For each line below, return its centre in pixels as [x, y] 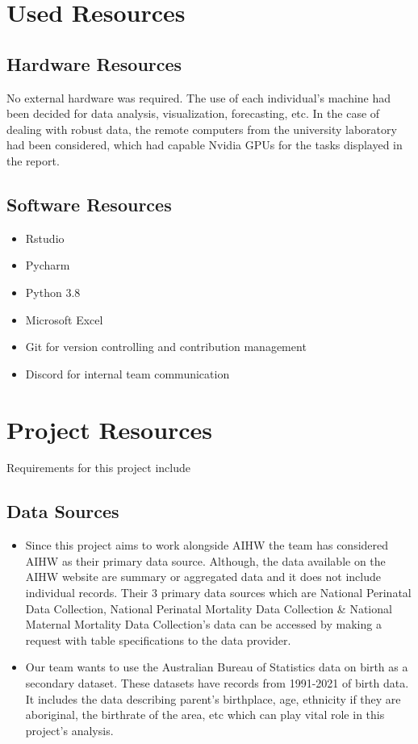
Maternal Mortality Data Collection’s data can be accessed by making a [203, 624]
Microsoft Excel [64, 319]
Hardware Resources [94, 63]
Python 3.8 [53, 292]
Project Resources [110, 429]
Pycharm [48, 265]
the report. [33, 160]
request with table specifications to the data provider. [158, 640]
